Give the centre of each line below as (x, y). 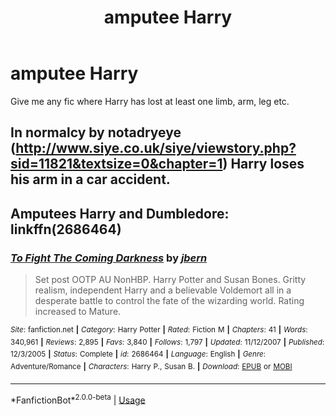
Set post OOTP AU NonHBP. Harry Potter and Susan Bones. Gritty (170, 280)
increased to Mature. (78, 312)
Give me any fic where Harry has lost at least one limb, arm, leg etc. (150, 101)
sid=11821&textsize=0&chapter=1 (116, 164)
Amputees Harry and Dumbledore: (120, 213)
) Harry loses (263, 164)
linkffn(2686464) (66, 229)
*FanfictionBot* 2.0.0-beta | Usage (78, 399)
